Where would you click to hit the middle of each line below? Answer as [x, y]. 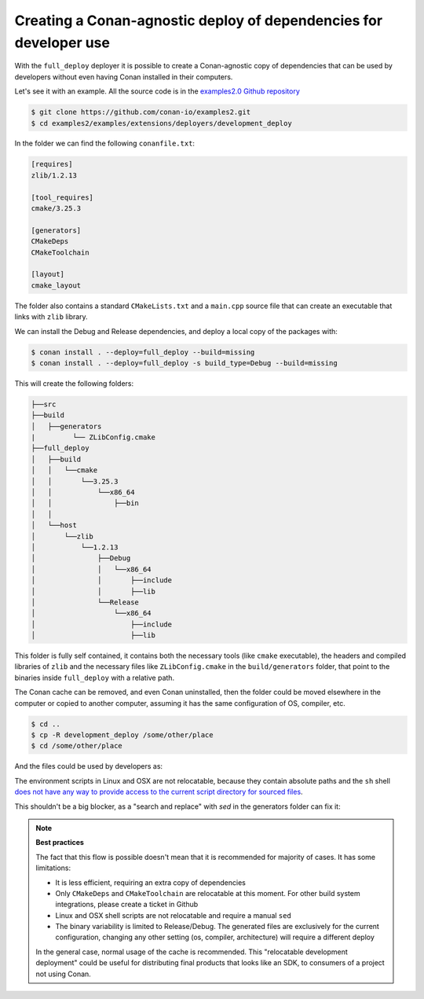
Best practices [60, 843]
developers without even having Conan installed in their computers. [124, 77]
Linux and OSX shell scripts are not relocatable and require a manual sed [174, 915]
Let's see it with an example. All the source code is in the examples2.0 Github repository [157, 91]
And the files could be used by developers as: [89, 766]
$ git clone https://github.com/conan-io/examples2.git [141, 112]
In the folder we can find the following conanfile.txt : [105, 143]
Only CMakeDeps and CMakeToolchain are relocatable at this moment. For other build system [208, 893]
